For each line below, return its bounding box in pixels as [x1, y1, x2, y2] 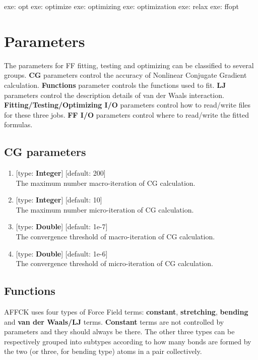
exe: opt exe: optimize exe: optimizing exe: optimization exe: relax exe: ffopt [4, 1, 239, 11]
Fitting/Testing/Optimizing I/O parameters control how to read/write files [4, 99, 251, 110]
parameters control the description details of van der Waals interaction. [4, 89, 224, 100]
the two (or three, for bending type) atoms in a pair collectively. [4, 346, 202, 356]
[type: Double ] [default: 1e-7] [16, 221, 108, 232]
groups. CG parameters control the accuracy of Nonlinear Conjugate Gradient [4, 70, 247, 80]
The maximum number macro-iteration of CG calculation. [16, 177, 196, 188]
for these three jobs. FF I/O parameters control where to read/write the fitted [4, 109, 249, 120]
